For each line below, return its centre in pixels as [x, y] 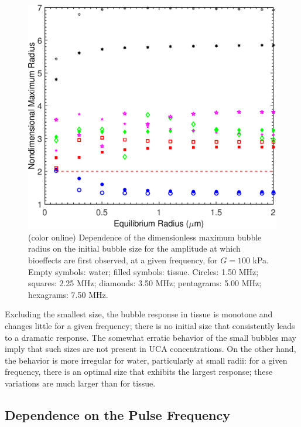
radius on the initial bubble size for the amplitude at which [134, 248]
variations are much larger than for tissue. [80, 383]
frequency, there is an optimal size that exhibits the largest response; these [139, 372]
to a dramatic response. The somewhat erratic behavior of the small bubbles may [150, 337]
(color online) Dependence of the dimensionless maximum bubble [145, 237]
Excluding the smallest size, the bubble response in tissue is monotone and [139, 314]
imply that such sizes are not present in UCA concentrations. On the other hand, [150, 349]
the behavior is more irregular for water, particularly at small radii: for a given [146, 360]
